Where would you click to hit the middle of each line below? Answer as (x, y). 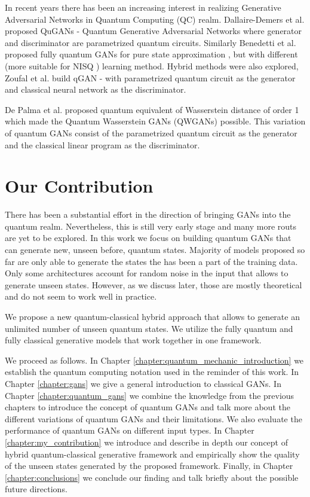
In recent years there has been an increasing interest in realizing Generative (143, 7)
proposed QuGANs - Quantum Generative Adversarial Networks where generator (154, 31)
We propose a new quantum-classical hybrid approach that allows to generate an (152, 316)
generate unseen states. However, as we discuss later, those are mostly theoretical (154, 284)
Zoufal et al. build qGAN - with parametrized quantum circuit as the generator (150, 77)
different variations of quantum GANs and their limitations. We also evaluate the (154, 418)
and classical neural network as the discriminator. (96, 89)
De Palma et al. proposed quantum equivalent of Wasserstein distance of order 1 (152, 109)
